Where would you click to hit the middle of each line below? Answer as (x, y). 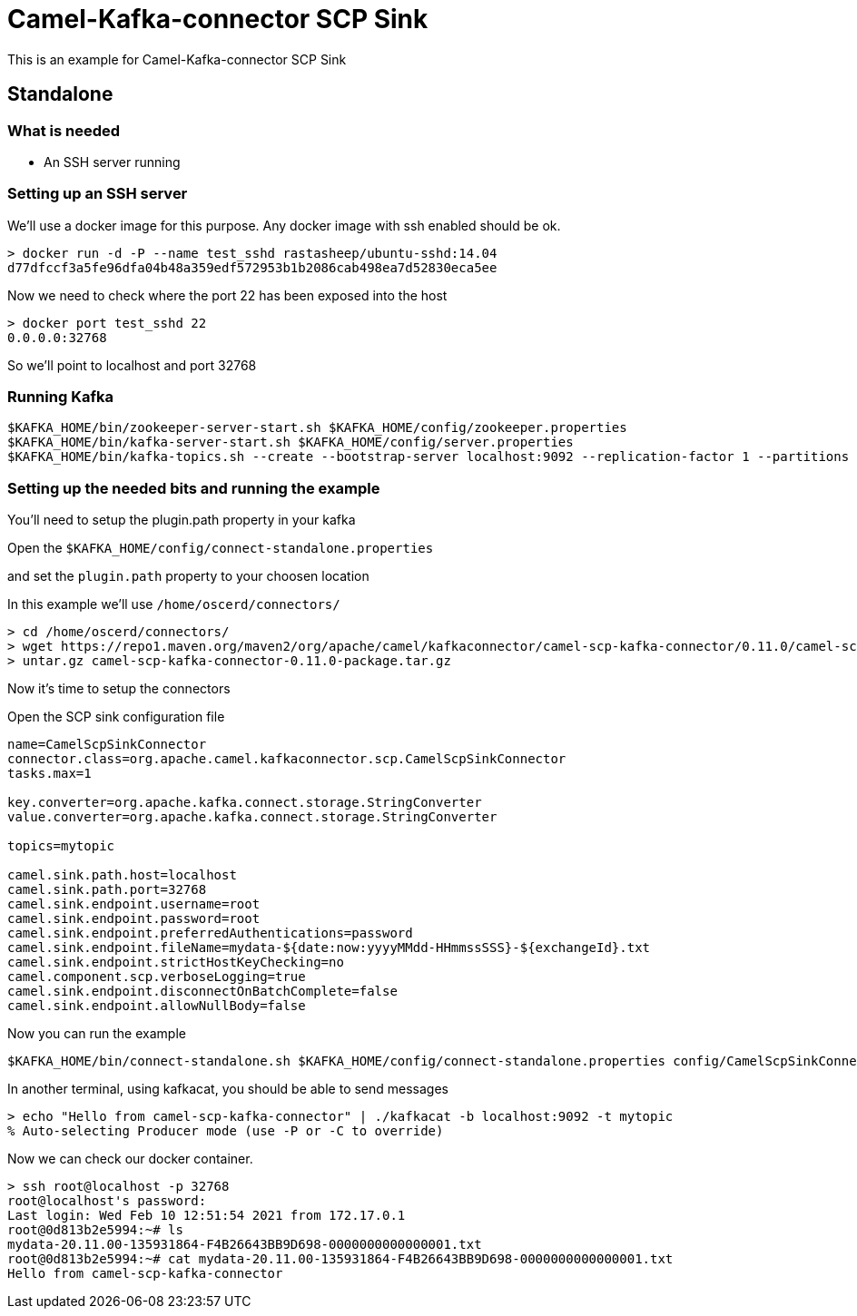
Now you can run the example (97, 1034)
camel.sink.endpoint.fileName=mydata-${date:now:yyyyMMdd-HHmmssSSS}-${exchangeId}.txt (329, 948)
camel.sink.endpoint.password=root (134, 919)
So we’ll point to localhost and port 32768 (132, 365)
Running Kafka (60, 397)
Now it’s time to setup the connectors (119, 689)
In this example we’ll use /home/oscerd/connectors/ (174, 604)
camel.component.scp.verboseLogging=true (157, 977)
